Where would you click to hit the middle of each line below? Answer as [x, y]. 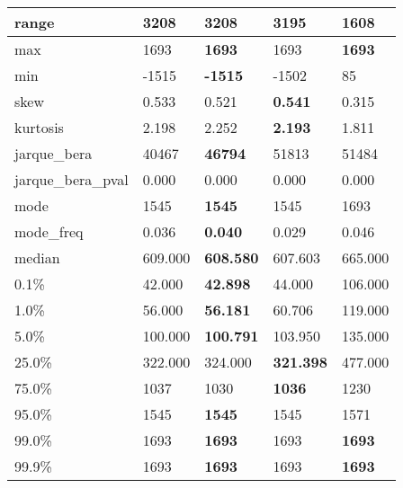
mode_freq [49, 231]
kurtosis [39, 127]
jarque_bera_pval [72, 179]
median [37, 257]
